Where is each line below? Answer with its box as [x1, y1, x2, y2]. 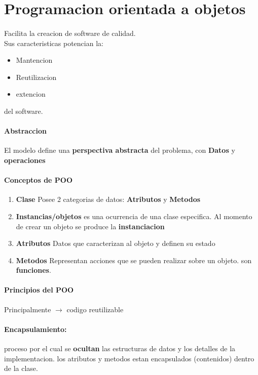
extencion [16, 89, 46, 99]
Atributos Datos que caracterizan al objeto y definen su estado [16, 238, 215, 248]
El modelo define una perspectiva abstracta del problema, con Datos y [4, 145, 235, 155]
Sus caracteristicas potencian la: [4, 37, 103, 48]
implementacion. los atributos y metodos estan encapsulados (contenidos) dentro [4, 353, 254, 363]
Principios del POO [4, 284, 74, 295]
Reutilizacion [16, 71, 57, 82]
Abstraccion [4, 126, 47, 136]
